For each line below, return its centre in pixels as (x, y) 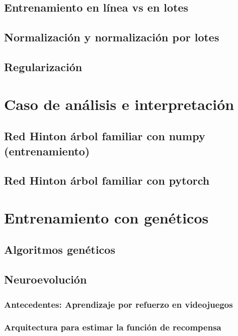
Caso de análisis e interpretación (119, 104)
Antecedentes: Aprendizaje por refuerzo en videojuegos (118, 304)
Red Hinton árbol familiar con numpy (105, 136)
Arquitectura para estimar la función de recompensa (113, 327)
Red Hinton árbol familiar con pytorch (107, 180)
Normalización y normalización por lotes (112, 37)
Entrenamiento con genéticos (106, 217)
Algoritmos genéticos (60, 249)
